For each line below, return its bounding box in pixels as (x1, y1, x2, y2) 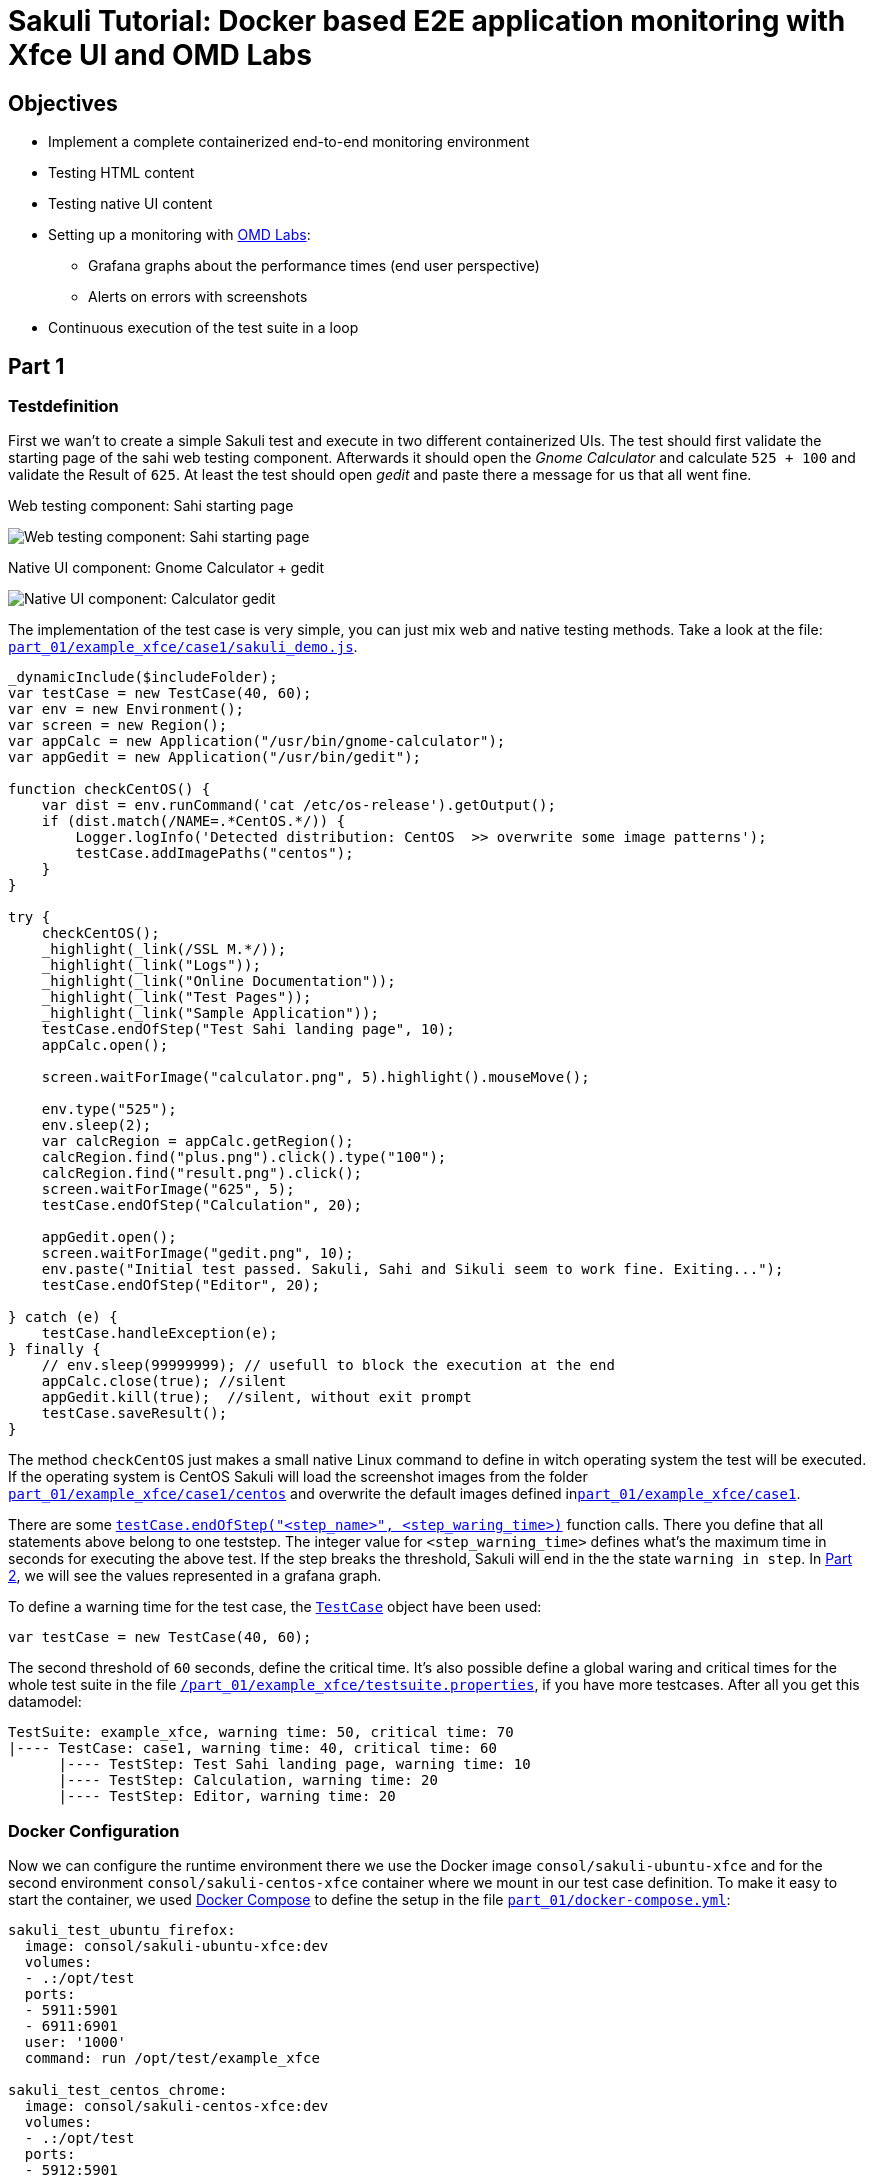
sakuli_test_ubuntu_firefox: (8, 1922, 236, 1939)
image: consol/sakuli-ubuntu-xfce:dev (24, 1938, 329, 1955)
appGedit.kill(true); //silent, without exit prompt (41, 1389, 472, 1406)
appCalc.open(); (41, 1037, 169, 1054)
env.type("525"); (41, 1101, 177, 1118)
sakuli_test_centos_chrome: (8, 2082, 228, 2099)
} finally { (8, 1341, 101, 1358)
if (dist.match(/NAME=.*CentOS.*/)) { (41, 813, 346, 830)
